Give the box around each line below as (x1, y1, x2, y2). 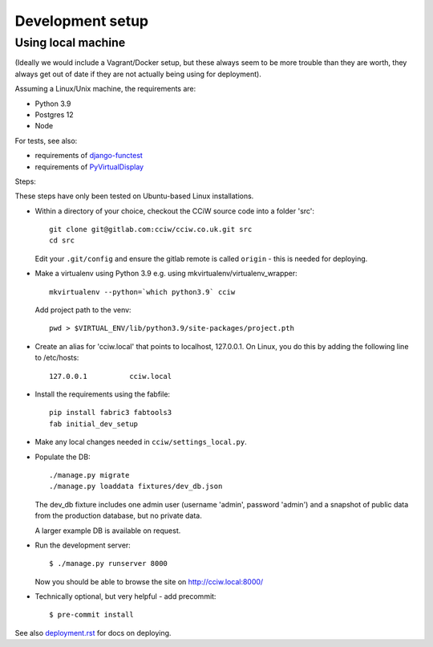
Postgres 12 (34, 109, 74, 120)
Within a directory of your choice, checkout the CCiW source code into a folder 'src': (34, 205, 315, 216)
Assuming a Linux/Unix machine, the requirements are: (14, 84, 196, 94)
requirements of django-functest (34, 151, 144, 161)
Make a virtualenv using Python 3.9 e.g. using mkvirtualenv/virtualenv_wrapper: (34, 269, 298, 279)
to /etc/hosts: (34, 353, 79, 363)
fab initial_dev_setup (49, 419, 139, 429)
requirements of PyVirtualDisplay (34, 161, 144, 172)
